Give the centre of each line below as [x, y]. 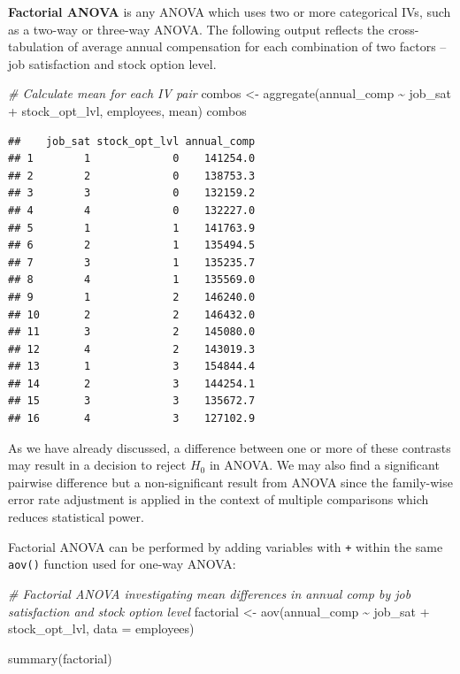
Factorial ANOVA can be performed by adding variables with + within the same [226, 546]
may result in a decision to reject [97, 465]
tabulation [36, 46]
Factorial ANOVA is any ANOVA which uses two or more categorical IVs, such [230, 11]
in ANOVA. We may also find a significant [324, 465]
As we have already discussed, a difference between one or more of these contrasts [230, 447]
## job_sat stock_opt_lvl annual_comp [132, 141]
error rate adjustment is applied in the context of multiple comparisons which [218, 499]
